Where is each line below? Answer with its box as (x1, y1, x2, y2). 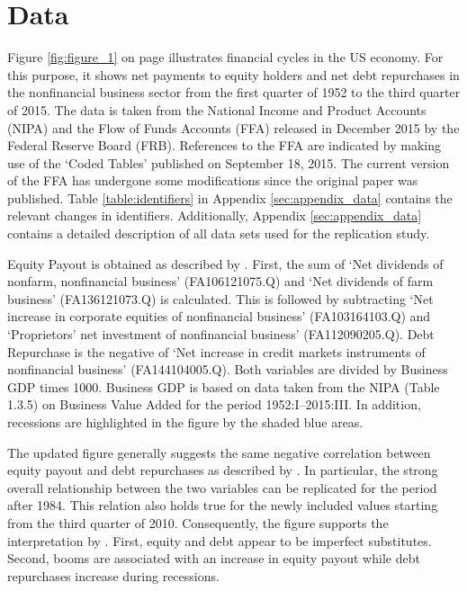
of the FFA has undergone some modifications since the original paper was (7, 171, 418, 190)
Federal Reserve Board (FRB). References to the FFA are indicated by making (7, 136, 441, 155)
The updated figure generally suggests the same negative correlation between (7, 443, 431, 461)
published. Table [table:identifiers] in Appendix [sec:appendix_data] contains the (7, 188, 453, 207)
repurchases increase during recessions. (7, 566, 220, 585)
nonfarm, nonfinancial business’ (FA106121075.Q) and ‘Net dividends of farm (7, 272, 434, 291)
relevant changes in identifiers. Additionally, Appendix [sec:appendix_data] (7, 206, 422, 225)
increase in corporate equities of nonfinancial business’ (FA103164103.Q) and (7, 307, 431, 326)
